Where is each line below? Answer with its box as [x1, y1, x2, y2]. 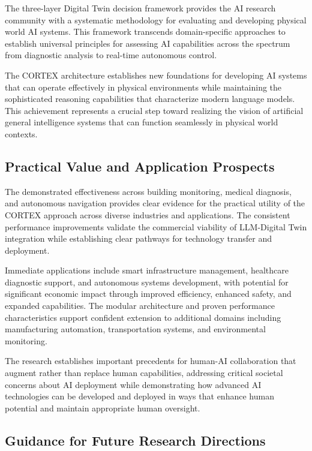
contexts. [5, 127, 38, 140]
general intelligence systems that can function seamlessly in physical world [5, 116, 278, 128]
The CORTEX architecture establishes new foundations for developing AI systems [5, 68, 307, 81]
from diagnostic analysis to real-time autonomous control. [5, 49, 217, 61]
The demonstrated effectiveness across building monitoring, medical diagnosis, [5, 185, 292, 197]
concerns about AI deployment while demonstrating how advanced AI [5, 378, 262, 390]
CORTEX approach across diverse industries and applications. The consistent [5, 208, 290, 221]
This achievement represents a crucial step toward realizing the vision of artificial [5, 104, 304, 116]
